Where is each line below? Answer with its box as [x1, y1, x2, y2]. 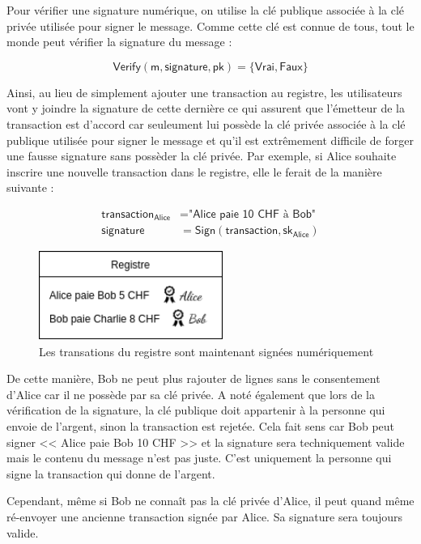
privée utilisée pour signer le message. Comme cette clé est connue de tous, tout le [6, 17, 415, 34]
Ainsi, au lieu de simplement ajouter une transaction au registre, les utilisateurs [6, 83, 402, 100]
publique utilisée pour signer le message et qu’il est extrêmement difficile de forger [6, 131, 414, 148]
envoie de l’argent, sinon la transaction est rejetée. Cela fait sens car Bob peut [6, 418, 395, 435]
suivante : [6, 179, 54, 196]
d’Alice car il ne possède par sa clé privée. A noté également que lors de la [6, 385, 375, 402]
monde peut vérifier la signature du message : [6, 33, 232, 50]
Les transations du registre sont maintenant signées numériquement [39, 342, 374, 359]
